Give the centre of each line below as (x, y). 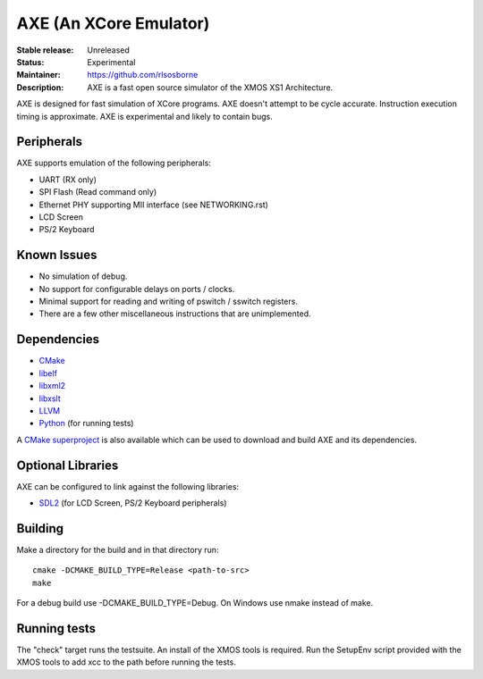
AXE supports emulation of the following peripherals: (114, 163)
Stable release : (45, 50)
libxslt (50, 398)
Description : (40, 87)
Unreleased (108, 50)
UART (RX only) (68, 180)
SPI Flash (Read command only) (97, 192)
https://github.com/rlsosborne (143, 75)
